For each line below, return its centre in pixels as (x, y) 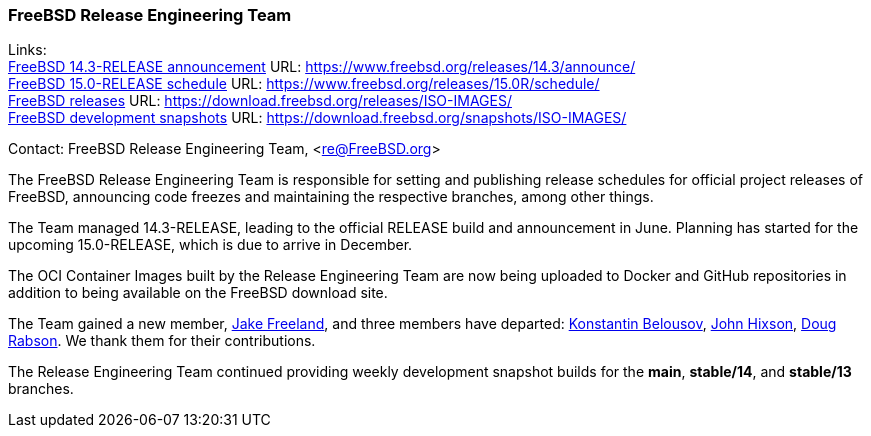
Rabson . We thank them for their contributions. (162, 341)
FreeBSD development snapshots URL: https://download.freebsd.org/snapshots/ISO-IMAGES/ (317, 118)
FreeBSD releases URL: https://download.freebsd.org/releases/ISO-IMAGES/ (260, 101)
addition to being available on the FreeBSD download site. (198, 293)
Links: (27, 50)
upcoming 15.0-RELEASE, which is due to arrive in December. (210, 245)
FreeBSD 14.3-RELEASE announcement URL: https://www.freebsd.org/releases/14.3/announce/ (322, 67)
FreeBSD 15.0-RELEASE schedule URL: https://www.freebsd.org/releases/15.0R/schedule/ (304, 84)
